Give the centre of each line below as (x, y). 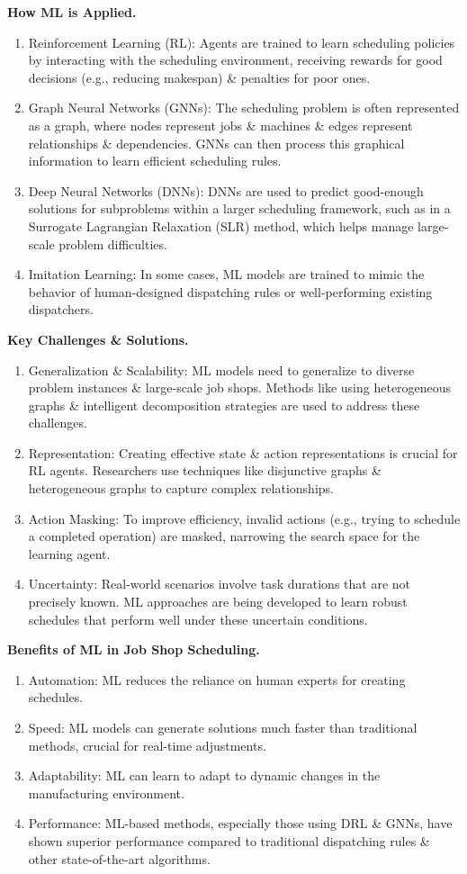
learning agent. (69, 553)
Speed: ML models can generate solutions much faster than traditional (223, 727)
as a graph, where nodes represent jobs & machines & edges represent (220, 125)
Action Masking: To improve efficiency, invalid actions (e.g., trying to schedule (244, 518)
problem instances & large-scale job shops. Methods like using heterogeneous (240, 387)
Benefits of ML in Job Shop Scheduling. (134, 649)
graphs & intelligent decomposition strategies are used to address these (224, 405)
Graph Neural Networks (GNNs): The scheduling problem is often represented (244, 108)
